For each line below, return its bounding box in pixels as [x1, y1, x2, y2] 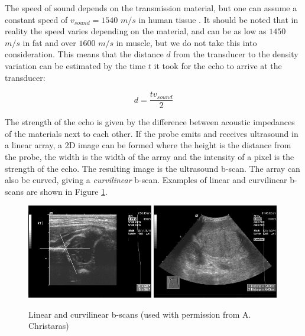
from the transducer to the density [173, 48, 298, 60]
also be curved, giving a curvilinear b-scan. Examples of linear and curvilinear [5, 174, 287, 186]
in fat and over [22, 36, 76, 48]
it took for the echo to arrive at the [154, 59, 282, 71]
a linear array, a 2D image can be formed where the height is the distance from [5, 139, 291, 151]
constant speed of [5, 13, 68, 25]
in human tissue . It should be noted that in [138, 13, 298, 25]
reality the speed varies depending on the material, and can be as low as [5, 25, 267, 37]
